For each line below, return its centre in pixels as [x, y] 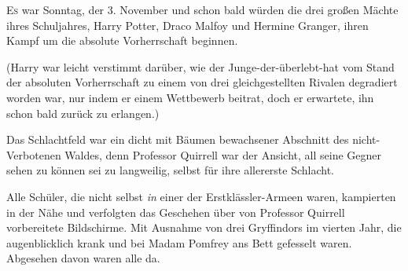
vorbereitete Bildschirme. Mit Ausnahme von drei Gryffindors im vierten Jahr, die [204, 227]
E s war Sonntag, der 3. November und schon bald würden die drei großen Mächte [202, 9]
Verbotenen [34, 154]
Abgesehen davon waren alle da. [83, 258]
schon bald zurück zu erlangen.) [83, 113]
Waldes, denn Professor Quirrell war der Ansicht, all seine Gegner [223, 154]
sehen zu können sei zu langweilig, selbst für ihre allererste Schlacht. [171, 170]
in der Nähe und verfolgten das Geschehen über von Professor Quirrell [176, 212]
